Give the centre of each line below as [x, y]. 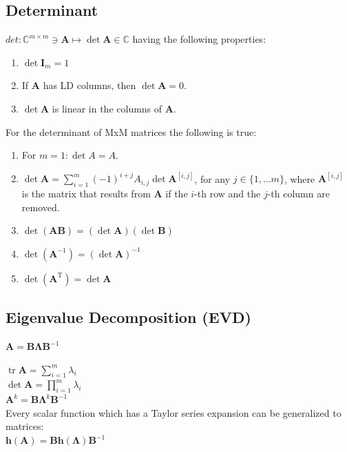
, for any [212, 178]
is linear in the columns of [107, 108]
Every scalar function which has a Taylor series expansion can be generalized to [173, 412]
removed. [41, 207]
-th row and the [228, 194]
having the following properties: [199, 39]
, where [299, 178]
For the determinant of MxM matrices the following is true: [131, 131]
